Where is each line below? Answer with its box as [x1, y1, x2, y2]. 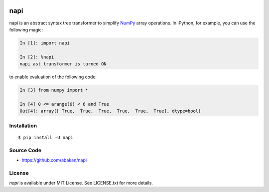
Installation [9, 122, 37, 129]
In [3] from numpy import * [19, 87, 88, 93]
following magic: [9, 26, 43, 32]
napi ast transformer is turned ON [19, 61, 107, 67]
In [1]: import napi [19, 40, 70, 46]
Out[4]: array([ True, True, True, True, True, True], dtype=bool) [19, 108, 201, 114]
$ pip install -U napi [18, 135, 74, 140]
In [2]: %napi [19, 54, 54, 60]
